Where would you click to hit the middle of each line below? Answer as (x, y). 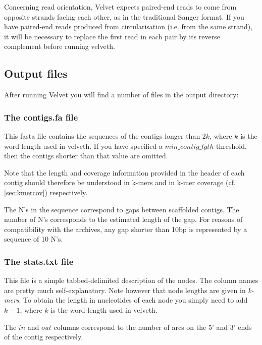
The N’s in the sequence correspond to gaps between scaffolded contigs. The (122, 209)
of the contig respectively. (44, 337)
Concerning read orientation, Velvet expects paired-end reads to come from (120, 7)
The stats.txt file (39, 261)
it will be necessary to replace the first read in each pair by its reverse (112, 36)
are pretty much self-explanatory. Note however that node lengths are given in (125, 290)
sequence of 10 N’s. (34, 239)
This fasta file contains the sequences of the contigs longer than (102, 135)
